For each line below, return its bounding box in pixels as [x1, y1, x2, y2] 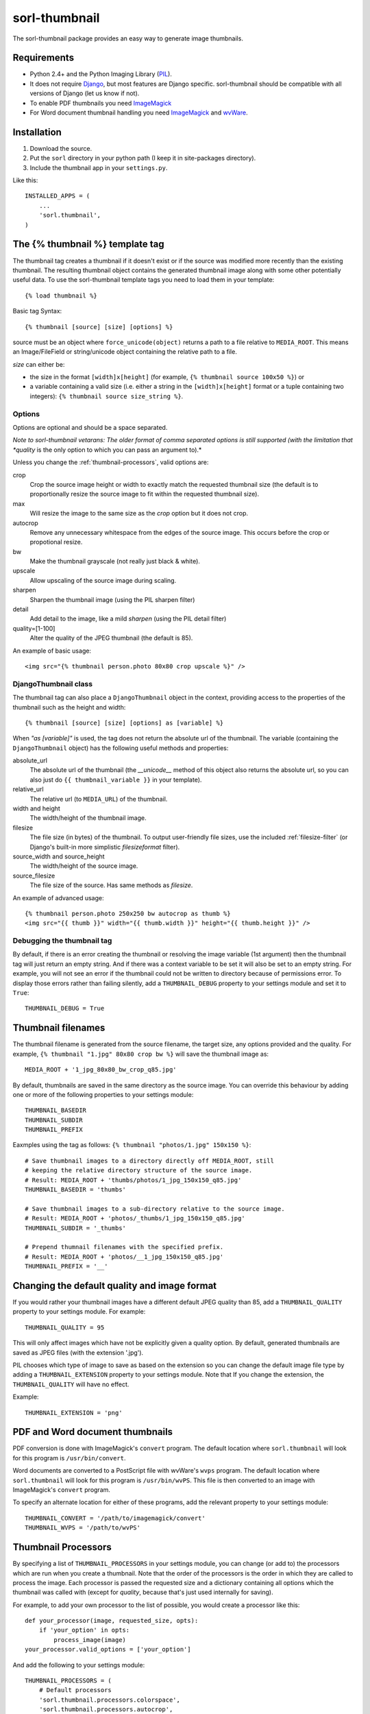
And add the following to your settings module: [12, 1661, 145, 1669]
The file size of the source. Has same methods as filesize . [29, 881, 193, 889]
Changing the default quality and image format [12, 1279, 217, 1292]
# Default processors [38, 1687, 112, 1694]
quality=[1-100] [12, 624, 56, 632]
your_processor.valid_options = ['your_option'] [25, 1645, 191, 1654]
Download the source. [29, 144, 92, 152]
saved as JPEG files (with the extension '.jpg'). [12, 1348, 144, 1357]
